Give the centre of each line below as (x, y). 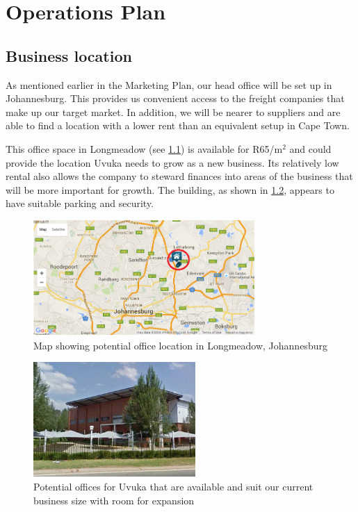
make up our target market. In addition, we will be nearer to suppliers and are (173, 112)
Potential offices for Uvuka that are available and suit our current (173, 487)
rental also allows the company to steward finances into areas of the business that (179, 176)
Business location (69, 55)
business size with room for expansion (114, 500)
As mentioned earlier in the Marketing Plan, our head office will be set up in (169, 84)
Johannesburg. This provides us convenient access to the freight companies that (175, 98)
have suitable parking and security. (80, 203)
